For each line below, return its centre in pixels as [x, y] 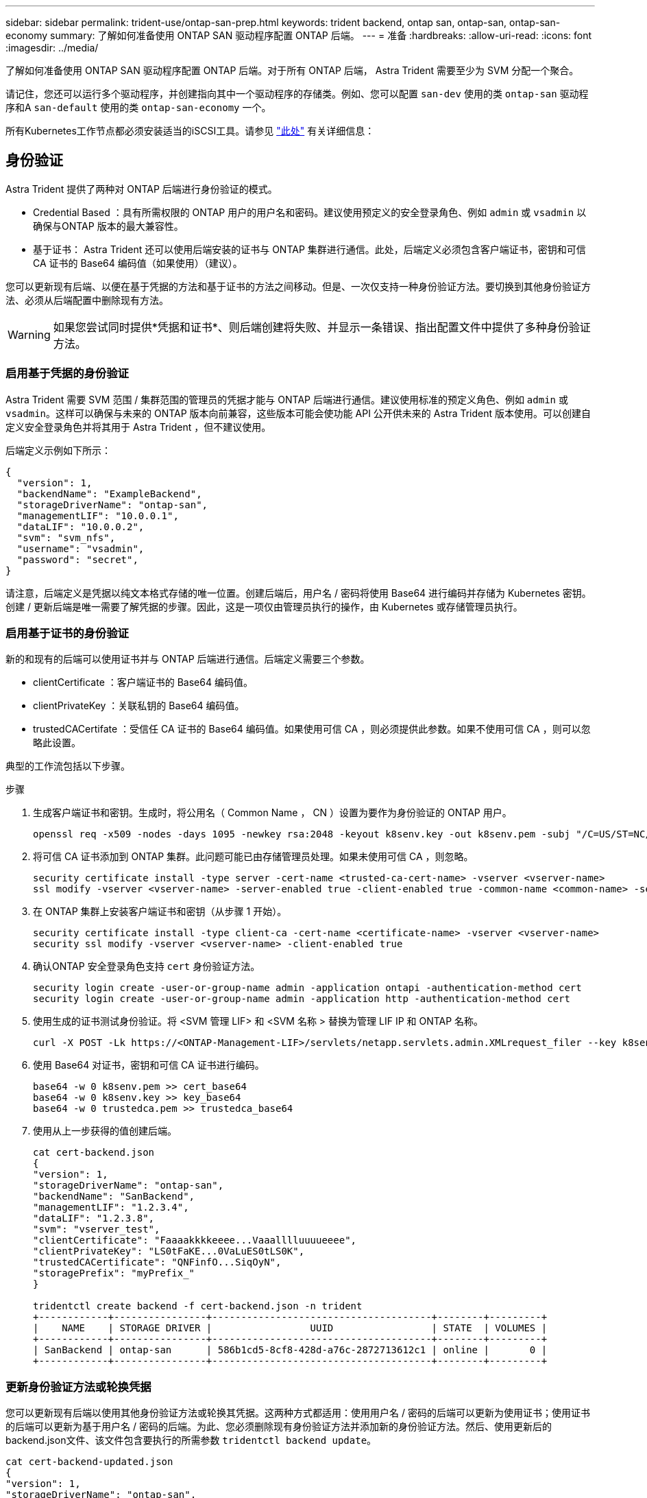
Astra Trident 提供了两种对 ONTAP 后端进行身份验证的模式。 [142, 189]
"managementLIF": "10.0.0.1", [98, 515]
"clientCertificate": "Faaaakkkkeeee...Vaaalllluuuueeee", [195, 1240]
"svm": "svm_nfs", [66, 537]
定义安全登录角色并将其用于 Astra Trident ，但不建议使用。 [138, 427]
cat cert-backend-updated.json [89, 1462]
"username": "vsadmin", [81, 548]
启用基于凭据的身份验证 [67, 373]
